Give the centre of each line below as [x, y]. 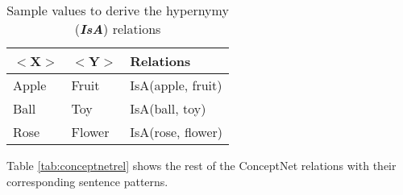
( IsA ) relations [118, 29]
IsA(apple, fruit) [176, 85]
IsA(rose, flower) [177, 132]
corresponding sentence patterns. [87, 181]
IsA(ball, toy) [168, 108]
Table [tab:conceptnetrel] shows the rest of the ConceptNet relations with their [201, 165]
